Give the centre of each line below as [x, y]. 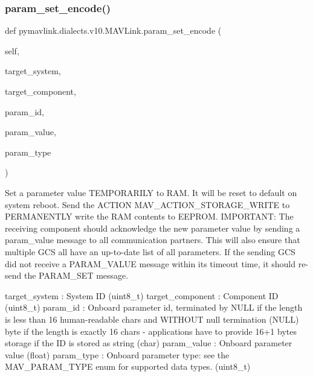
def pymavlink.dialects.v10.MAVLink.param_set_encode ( [113, 30]
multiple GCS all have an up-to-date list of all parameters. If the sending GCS [150, 251]
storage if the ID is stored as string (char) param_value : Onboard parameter [149, 343]
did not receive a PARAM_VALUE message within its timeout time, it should [150, 263]
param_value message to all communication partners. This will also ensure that [153, 240]
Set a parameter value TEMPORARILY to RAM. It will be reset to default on [151, 192]
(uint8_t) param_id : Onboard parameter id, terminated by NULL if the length [154, 307]
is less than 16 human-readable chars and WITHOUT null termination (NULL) [152, 319]
